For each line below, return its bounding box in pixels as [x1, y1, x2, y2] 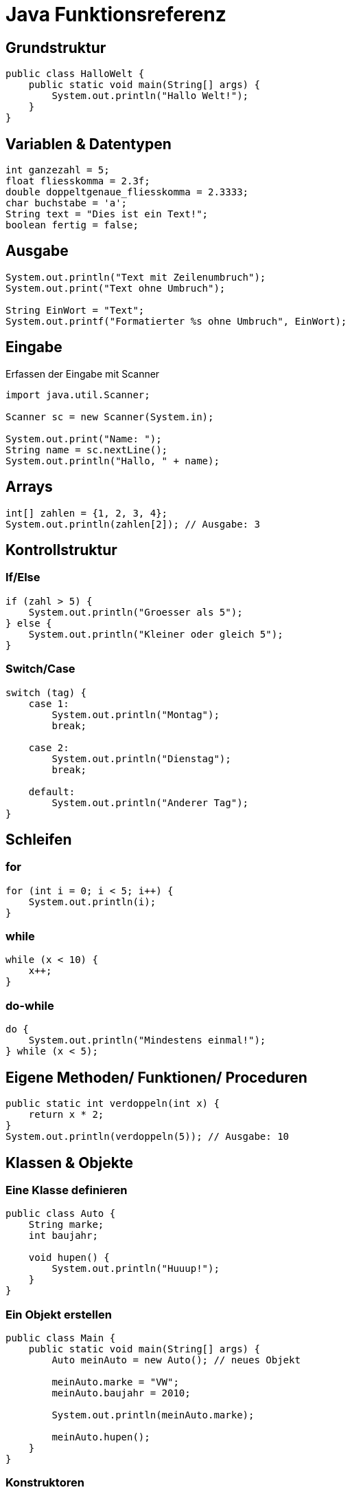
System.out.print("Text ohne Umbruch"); [5, 282, 226, 294]
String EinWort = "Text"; [5, 304, 145, 316]
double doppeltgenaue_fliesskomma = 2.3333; [5, 186, 249, 198]
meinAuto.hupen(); [51, 1431, 150, 1443]
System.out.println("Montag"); [51, 709, 220, 720]
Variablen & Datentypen [5, 135, 172, 153]
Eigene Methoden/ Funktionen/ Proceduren [5, 1068, 307, 1086]
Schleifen [5, 830, 72, 848]
